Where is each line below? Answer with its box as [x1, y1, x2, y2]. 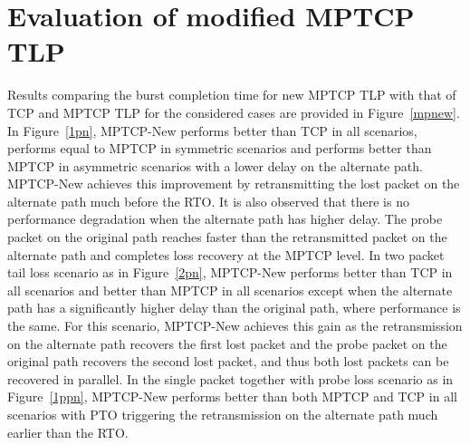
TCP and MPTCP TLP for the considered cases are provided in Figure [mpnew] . [7, 102, 460, 121]
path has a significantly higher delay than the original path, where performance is [7, 298, 461, 317]
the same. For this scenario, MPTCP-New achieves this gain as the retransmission [7, 316, 463, 335]
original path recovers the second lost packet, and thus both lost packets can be [7, 352, 449, 371]
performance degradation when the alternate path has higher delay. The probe [7, 209, 443, 228]
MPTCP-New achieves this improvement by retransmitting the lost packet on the [7, 174, 460, 193]
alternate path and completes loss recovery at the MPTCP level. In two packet [7, 245, 445, 264]
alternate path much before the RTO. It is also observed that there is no [7, 191, 409, 210]
